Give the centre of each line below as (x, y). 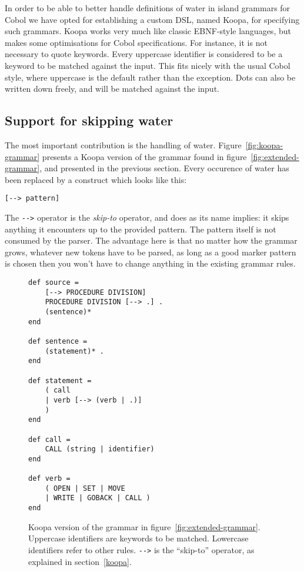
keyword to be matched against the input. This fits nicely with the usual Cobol (148, 65)
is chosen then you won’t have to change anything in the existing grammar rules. (150, 263)
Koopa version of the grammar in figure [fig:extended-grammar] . (144, 526)
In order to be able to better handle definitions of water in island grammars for (148, 8)
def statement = (60, 380)
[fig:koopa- (264, 144)
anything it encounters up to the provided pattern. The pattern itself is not (141, 229)
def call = (49, 439)
